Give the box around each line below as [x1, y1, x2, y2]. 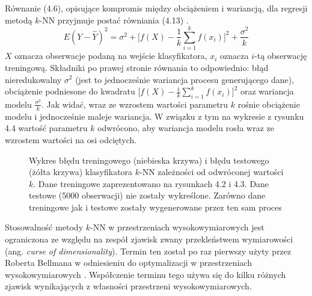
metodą [5, 13, 32, 26]
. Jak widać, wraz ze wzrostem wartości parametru [41, 97, 228, 110]
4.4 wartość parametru [5, 122, 88, 134]
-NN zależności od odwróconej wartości [139, 165, 284, 178]
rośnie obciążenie [237, 97, 300, 110]
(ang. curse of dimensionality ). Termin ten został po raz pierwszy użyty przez [5, 244, 292, 257]
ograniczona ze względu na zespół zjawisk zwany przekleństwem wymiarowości [5, 233, 293, 245]
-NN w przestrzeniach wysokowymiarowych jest [90, 221, 265, 233]
